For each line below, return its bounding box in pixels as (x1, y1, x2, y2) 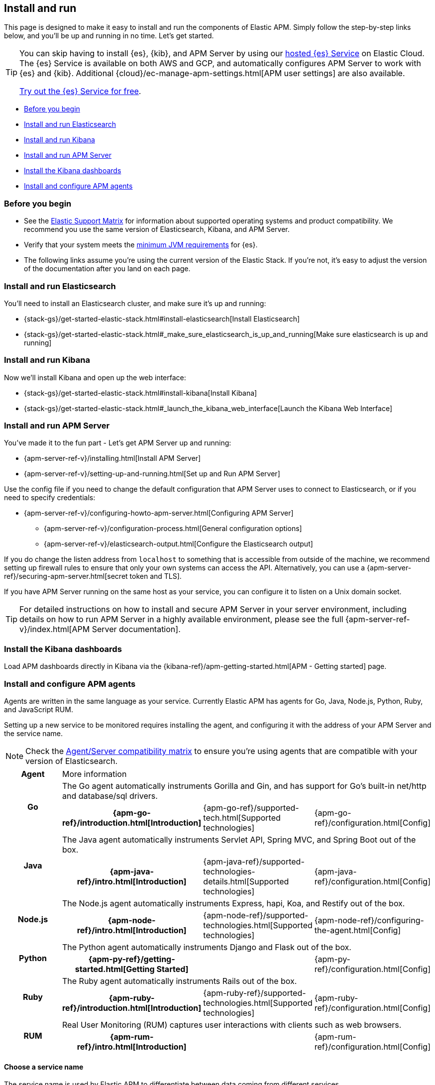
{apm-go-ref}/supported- (203, 802, 299, 813)
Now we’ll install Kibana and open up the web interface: (4, 373, 186, 382)
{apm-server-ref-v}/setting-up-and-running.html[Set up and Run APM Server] (24, 469, 280, 478)
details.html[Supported (203, 876, 289, 886)
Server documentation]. (92, 624, 181, 635)
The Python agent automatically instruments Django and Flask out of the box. (62, 942, 351, 952)
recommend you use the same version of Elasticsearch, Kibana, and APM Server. (24, 225, 290, 234)
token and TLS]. (129, 572, 182, 581)
